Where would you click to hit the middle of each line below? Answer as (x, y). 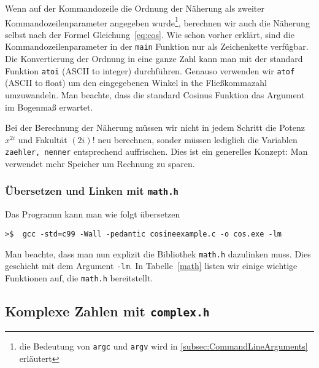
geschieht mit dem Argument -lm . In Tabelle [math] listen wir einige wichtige (151, 266)
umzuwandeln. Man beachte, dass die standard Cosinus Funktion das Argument (155, 94)
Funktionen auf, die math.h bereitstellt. (79, 277)
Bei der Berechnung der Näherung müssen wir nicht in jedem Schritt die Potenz (155, 127)
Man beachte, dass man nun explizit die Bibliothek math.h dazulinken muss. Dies (158, 253)
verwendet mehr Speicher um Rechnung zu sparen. (100, 163)
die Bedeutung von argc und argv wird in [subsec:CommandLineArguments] (163, 346)
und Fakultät (43, 139)
